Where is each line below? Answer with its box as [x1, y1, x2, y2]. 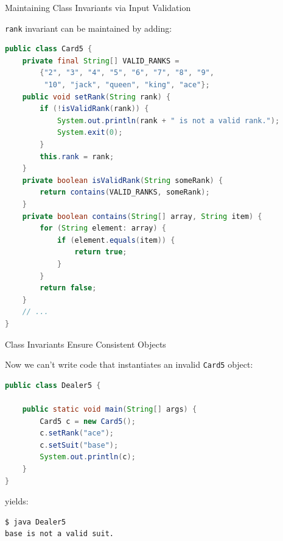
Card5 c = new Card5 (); [40, 417, 136, 426]
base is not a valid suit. [5, 529, 114, 539]
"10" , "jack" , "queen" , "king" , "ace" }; [44, 81, 210, 90]
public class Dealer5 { [5, 381, 101, 390]
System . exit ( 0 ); [57, 128, 123, 137]
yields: [5, 495, 29, 507]
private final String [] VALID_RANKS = [22, 56, 180, 65]
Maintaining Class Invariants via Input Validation [5, 1, 191, 13]
